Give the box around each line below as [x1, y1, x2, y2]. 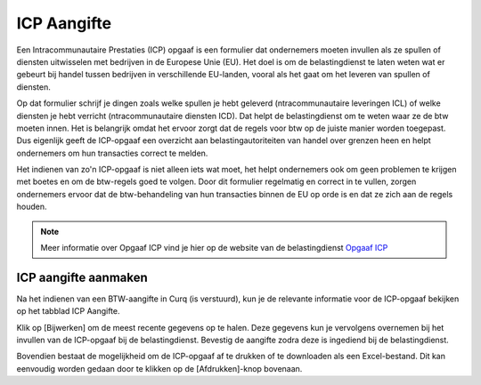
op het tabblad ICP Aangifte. [16, 306, 120, 317]
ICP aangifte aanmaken [16, 269, 149, 285]
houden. [16, 201, 47, 213]
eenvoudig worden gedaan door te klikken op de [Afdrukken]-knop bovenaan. [16, 363, 303, 373]
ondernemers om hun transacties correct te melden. [16, 148, 208, 158]
